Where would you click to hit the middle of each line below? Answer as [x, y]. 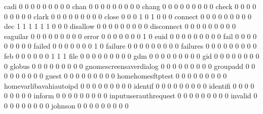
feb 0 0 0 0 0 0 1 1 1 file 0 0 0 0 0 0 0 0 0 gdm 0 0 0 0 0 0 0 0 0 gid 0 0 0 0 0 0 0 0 [132, 55]
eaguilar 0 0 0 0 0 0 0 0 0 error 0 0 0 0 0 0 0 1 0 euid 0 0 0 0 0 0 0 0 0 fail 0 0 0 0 [130, 36]
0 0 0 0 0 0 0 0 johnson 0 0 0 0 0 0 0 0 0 [66, 105]
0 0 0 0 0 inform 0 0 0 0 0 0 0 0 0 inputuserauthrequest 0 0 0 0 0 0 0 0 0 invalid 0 [131, 96]
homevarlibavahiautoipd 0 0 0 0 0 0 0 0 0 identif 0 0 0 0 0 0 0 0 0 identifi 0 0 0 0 [129, 85]
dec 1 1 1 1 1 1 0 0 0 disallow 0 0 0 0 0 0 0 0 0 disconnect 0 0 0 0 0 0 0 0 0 [120, 26]
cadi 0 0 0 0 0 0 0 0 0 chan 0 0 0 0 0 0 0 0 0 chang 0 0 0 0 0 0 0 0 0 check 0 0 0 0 [130, 6]
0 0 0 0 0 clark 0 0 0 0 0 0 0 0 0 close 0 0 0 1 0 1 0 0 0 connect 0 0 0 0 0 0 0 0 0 [128, 16]
